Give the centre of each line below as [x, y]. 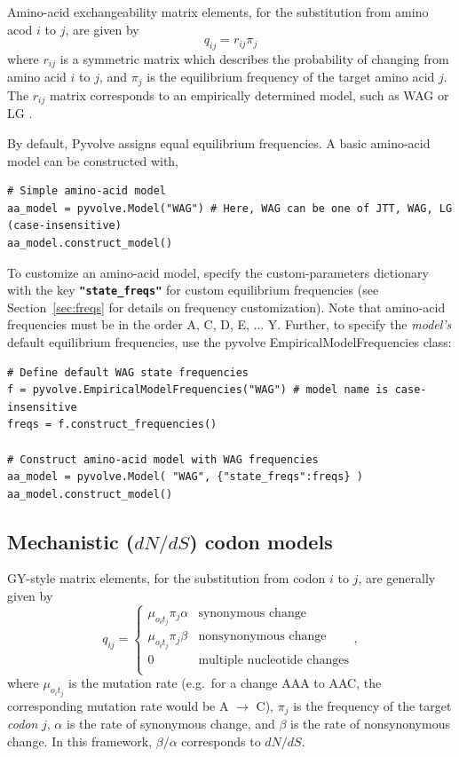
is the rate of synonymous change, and [170, 724]
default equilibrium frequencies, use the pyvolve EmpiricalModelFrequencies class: [229, 341]
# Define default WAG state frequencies [128, 372]
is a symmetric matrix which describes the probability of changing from [254, 58]
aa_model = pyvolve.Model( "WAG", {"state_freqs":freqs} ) [185, 477]
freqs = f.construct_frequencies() [112, 425]
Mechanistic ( [71, 541]
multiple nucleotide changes [274, 660]
